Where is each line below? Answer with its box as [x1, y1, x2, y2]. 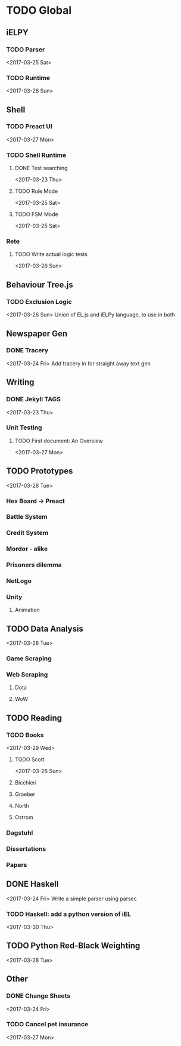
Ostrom [14, 814, 34, 821]
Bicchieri [14, 779, 37, 786]
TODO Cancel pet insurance [6, 1020, 89, 1029]
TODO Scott [14, 756, 45, 763]
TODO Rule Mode [14, 187, 58, 195]
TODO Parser [6, 45, 45, 54]
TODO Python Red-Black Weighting [6, 941, 141, 951]
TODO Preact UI [6, 122, 52, 131]
